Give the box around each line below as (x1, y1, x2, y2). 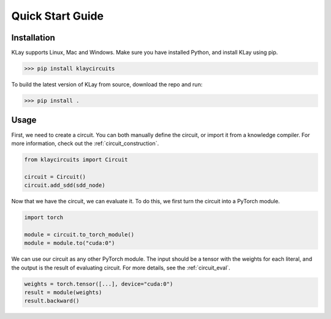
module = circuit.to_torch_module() (24, 231, 135, 238)
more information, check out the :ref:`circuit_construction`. (11, 140, 159, 147)
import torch (24, 214, 64, 221)
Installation (11, 32, 55, 43)
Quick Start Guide (11, 9, 104, 23)
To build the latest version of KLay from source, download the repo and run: (11, 81, 203, 88)
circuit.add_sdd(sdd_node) (24, 182, 105, 189)
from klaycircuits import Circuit (24, 156, 128, 163)
